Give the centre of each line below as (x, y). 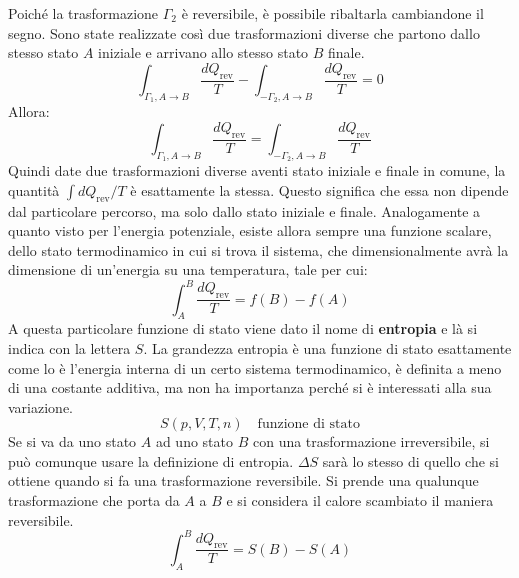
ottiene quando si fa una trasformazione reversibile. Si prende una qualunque (243, 480)
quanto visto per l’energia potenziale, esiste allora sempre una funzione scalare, (250, 230)
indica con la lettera (69, 347)
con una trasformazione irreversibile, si (371, 441)
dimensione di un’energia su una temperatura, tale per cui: (188, 269)
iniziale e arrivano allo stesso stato (203, 52)
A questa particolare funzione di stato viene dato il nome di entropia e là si (243, 328)
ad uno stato (194, 441)
